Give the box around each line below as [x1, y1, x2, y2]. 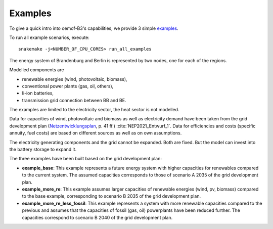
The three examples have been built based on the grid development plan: [9, 156, 162, 162]
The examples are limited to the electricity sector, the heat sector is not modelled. [9, 107, 179, 113]
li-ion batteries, [22, 90, 54, 96]
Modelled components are [9, 67, 64, 73]
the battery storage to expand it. [9, 147, 77, 153]
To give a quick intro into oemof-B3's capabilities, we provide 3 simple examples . [9, 25, 179, 31]
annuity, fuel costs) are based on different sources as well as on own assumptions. [9, 130, 182, 136]
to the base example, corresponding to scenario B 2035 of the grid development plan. [22, 193, 201, 199]
